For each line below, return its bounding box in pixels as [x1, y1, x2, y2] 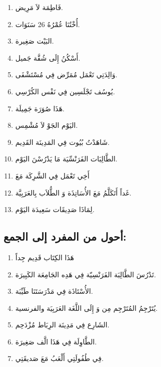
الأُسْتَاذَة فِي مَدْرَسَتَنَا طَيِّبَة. [15, 286, 93, 296]
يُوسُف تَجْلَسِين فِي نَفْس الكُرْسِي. [15, 86, 115, 96]
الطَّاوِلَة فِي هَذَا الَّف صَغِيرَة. [15, 336, 97, 346]
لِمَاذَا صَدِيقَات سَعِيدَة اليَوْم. [15, 204, 94, 215]
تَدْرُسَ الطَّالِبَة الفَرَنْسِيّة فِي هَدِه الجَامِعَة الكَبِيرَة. [15, 269, 156, 279]
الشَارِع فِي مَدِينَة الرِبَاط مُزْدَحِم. [15, 319, 109, 330]
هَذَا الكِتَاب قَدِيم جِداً [15, 252, 74, 262]
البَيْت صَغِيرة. [15, 36, 54, 46]
